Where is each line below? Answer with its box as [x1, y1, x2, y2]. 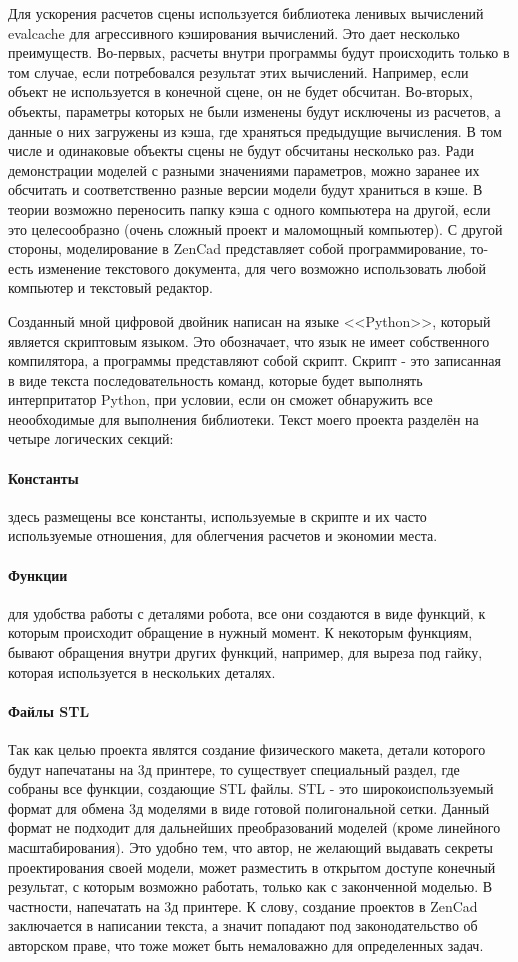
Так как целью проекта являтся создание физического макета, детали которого [8, 739, 486, 760]
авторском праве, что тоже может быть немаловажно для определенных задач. [8, 934, 484, 955]
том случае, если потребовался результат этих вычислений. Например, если [8, 61, 469, 82]
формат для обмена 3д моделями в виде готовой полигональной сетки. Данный [8, 797, 490, 818]
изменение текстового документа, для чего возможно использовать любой [37, 257, 487, 278]
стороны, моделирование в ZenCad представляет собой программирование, [8, 238, 466, 259]
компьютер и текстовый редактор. [8, 277, 213, 298]
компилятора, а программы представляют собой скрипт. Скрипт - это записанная [8, 350, 501, 371]
